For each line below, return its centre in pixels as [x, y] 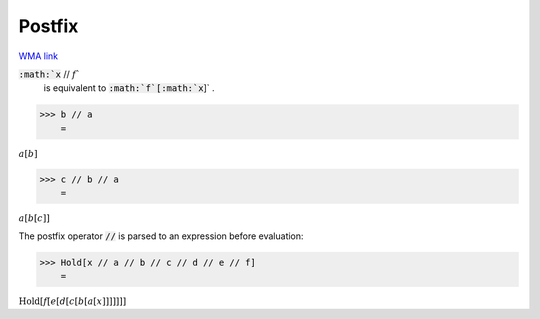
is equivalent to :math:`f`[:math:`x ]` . [129, 88]
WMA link [38, 56]
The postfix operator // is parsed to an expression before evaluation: [161, 236]
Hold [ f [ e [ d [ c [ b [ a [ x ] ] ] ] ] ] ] [72, 301]
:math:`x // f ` [49, 74]
